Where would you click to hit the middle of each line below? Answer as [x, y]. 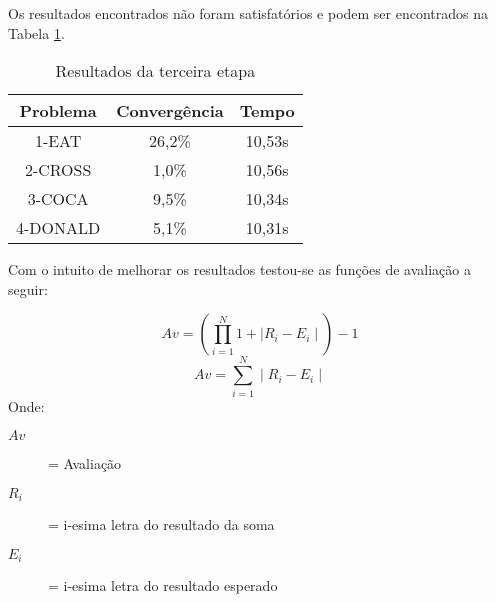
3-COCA [58, 199]
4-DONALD [58, 228]
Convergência [170, 111]
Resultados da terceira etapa [155, 71]
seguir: [28, 288]
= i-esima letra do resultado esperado [163, 585]
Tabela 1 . [36, 32]
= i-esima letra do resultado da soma [161, 524]
